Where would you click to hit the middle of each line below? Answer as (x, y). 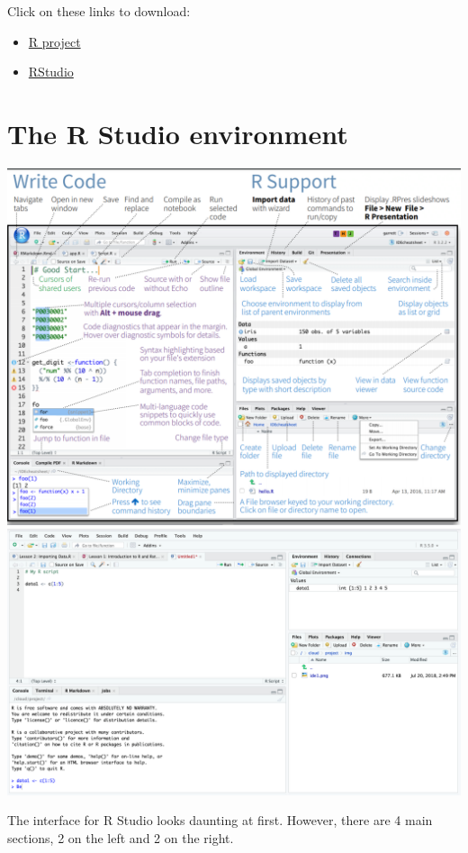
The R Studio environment (178, 133)
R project (54, 41)
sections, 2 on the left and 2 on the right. (121, 837)
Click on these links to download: (99, 11)
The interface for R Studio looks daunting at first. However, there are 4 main (220, 820)
